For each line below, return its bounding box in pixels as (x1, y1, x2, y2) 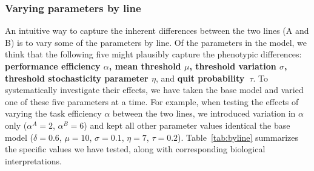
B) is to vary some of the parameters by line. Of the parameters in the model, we (5, 36, 307, 48)
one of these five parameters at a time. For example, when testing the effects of (5, 95, 299, 108)
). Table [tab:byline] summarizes (178, 131, 299, 143)
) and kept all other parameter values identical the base (84, 118, 290, 131)
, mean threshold (109, 60, 181, 72)
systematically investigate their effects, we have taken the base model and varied (5, 83, 304, 96)
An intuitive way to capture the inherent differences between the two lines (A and (5, 24, 309, 37)
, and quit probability (155, 71, 245, 84)
